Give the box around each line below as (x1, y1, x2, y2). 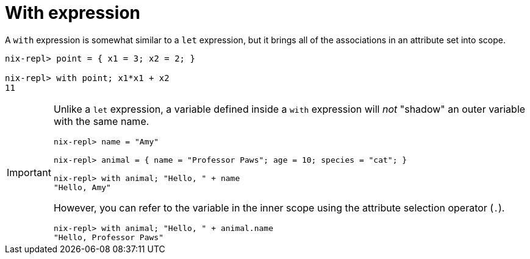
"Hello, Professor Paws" (53, 232, 163, 242)
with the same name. (53, 115, 149, 127)
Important (7, 166, 51, 179)
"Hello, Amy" (53, 182, 111, 192)
